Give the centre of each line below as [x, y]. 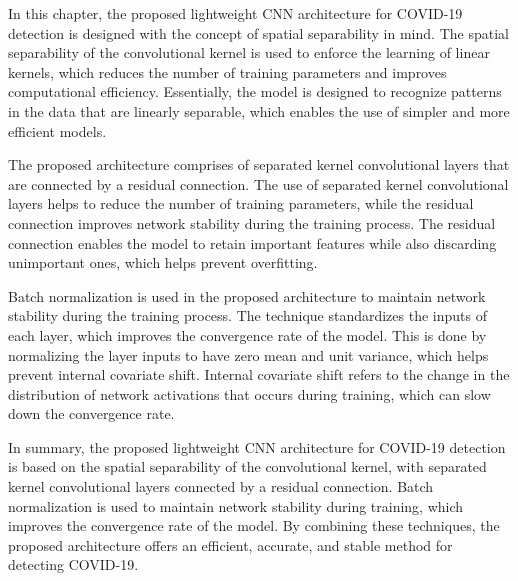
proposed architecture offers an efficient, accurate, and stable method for [230, 544]
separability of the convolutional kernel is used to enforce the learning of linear [249, 52]
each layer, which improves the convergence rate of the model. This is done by [247, 334]
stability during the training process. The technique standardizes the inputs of [247, 315]
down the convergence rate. [91, 413]
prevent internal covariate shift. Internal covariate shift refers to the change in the [259, 374]
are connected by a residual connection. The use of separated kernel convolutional [258, 183]
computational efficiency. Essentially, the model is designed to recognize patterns [255, 91]
